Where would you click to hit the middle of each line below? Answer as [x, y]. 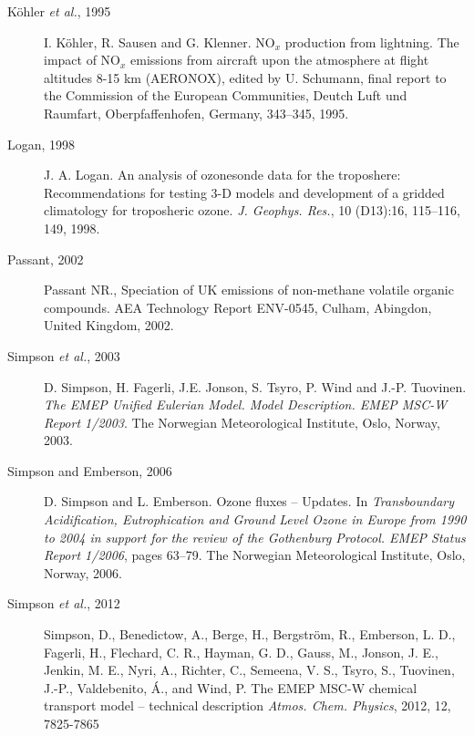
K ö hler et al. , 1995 [59, 11]
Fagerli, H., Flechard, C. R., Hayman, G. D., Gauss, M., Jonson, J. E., [241, 652]
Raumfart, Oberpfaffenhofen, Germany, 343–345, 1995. [196, 113]
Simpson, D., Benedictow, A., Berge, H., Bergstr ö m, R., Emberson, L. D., [250, 634]
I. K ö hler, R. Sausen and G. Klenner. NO [160, 41]
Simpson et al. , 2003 [64, 355]
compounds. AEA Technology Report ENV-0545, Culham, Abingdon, [238, 307]
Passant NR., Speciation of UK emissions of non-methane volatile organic [249, 290]
